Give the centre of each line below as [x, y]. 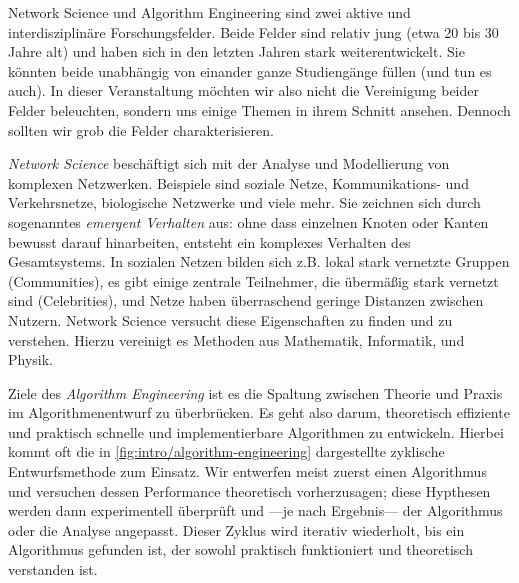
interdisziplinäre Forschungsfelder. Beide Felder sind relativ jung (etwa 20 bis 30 [253, 31]
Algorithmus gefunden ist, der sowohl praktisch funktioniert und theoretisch [240, 549]
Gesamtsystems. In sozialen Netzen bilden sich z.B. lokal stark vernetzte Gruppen [259, 261]
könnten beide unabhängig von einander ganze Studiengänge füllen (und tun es [250, 70]
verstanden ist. [53, 569]
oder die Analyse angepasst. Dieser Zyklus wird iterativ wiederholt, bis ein [236, 529]
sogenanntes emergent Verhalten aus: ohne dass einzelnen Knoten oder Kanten [248, 221]
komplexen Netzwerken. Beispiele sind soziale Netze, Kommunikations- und [238, 182]
